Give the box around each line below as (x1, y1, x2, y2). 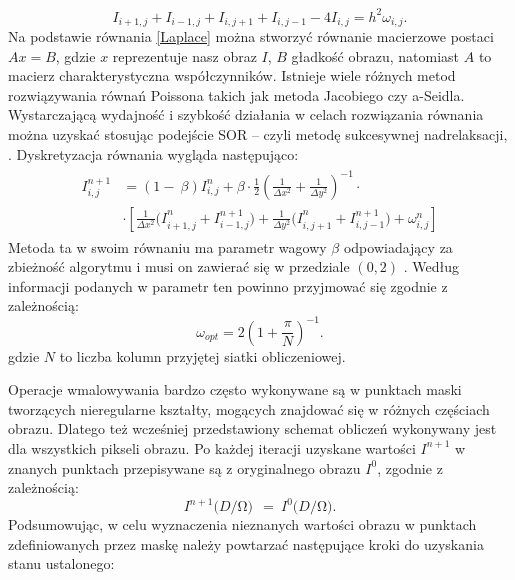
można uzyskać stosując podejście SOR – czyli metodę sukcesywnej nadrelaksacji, (8, 123, 508, 144)
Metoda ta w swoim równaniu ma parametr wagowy (8, 236, 327, 257)
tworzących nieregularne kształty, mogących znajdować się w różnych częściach (8, 398, 490, 419)
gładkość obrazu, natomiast (291, 45, 460, 66)
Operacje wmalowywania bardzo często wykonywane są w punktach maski (8, 379, 462, 400)
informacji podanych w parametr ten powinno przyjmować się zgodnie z (8, 275, 448, 296)
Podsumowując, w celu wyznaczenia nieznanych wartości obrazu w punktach (8, 514, 477, 535)
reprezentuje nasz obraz (112, 45, 257, 66)
